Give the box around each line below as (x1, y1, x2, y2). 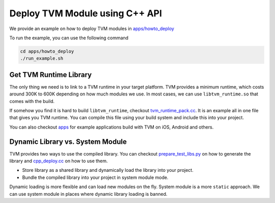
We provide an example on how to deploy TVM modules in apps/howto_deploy (9, 26, 174, 32)
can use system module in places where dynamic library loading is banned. (9, 191, 168, 197)
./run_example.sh (20, 56, 64, 61)
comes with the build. (9, 98, 54, 104)
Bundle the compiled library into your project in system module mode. (22, 174, 169, 181)
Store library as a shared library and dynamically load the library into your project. (22, 167, 194, 173)
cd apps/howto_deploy (20, 48, 74, 54)
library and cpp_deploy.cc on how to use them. (9, 158, 108, 164)
